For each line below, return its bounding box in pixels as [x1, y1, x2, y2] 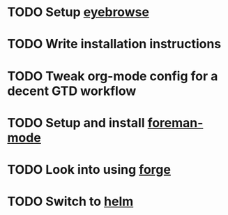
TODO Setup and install [7, 114, 145, 131]
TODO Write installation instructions [7, 36, 222, 52]
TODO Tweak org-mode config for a [7, 68, 218, 84]
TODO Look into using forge [7, 161, 171, 177]
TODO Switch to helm [7, 193, 134, 209]
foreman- [147, 114, 204, 131]
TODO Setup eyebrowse [7, 4, 150, 20]
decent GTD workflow [7, 83, 137, 98]
